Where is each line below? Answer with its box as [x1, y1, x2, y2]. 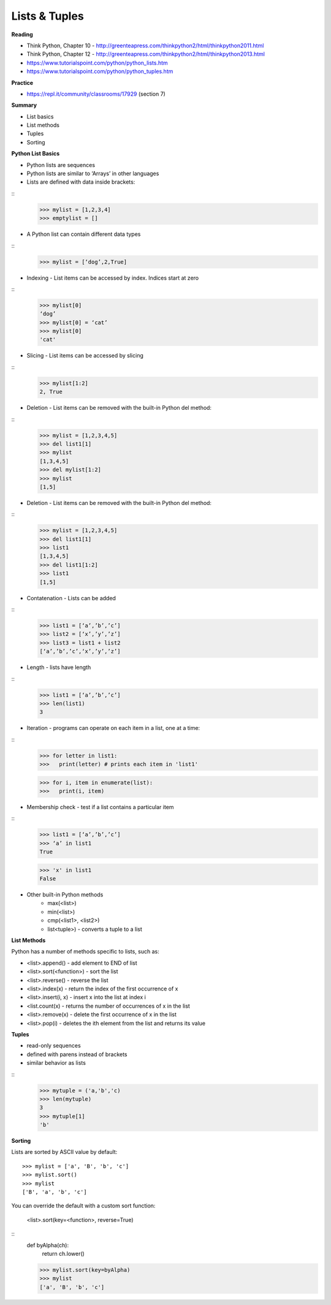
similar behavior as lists [26, 1059, 86, 1067]
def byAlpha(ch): [26, 1241, 69, 1248]
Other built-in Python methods [26, 891, 104, 898]
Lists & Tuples [11, 9, 84, 23]
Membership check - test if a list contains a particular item [26, 803, 174, 810]
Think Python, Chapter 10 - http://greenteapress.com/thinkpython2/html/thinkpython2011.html [26, 42, 264, 49]
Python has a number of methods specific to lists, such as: [11, 948, 159, 955]
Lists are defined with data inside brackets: [26, 178, 135, 186]
